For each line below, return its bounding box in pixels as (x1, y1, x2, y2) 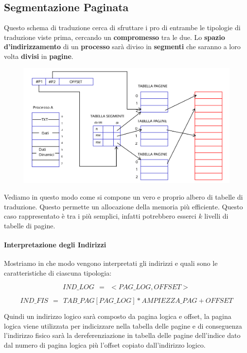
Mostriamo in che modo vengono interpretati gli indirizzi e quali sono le (4, 258, 218, 268)
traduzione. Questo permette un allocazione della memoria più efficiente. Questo (4, 201, 243, 211)
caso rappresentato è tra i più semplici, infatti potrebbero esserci (4, 211, 196, 221)
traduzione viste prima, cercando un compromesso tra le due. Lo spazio (4, 32, 225, 42)
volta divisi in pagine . (4, 51, 73, 61)
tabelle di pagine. (4, 220, 55, 230)
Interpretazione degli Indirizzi (4, 239, 106, 249)
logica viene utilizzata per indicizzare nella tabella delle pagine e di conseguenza (4, 320, 242, 331)
